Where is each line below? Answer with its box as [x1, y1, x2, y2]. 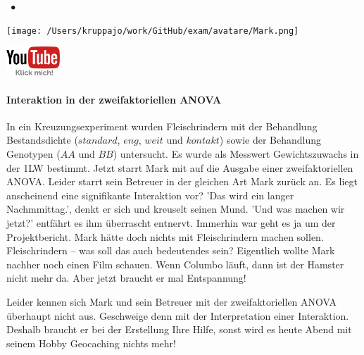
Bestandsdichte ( [6, 132, 78, 147]
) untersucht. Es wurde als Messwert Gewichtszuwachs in [113, 147, 359, 161]
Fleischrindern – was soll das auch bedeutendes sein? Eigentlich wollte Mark [6, 243, 335, 258]
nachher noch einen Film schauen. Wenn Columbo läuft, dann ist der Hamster [6, 256, 344, 271]
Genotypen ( [6, 147, 61, 161]
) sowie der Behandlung [219, 132, 322, 147]
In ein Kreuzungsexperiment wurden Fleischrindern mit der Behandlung [6, 118, 318, 133]
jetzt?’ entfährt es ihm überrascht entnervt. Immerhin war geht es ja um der [6, 216, 336, 230]
